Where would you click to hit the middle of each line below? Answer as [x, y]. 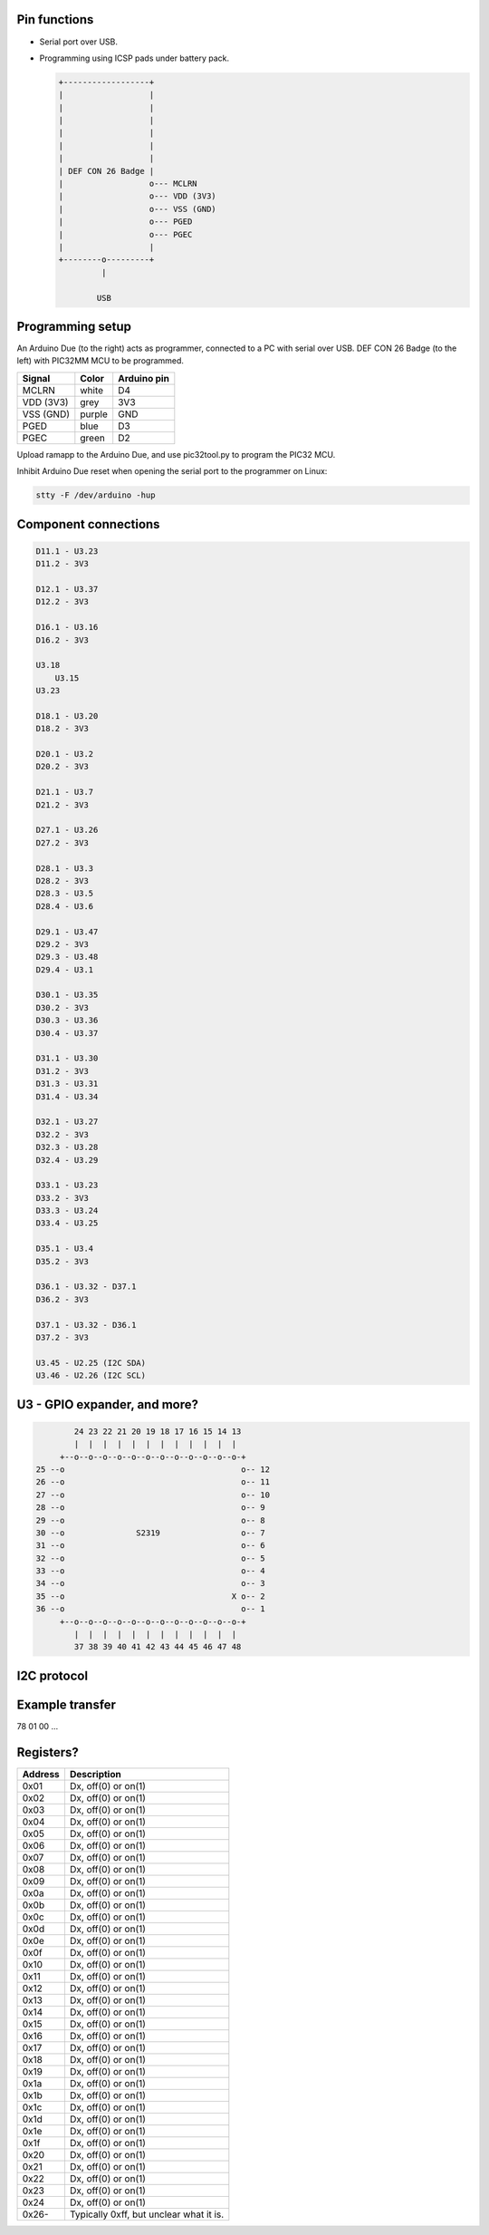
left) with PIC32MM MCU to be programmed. [101, 361]
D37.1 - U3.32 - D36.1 [86, 1325]
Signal [36, 378]
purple [94, 414]
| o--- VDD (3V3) [137, 196]
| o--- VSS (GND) [137, 209]
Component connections [88, 524]
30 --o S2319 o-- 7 [151, 1533]
